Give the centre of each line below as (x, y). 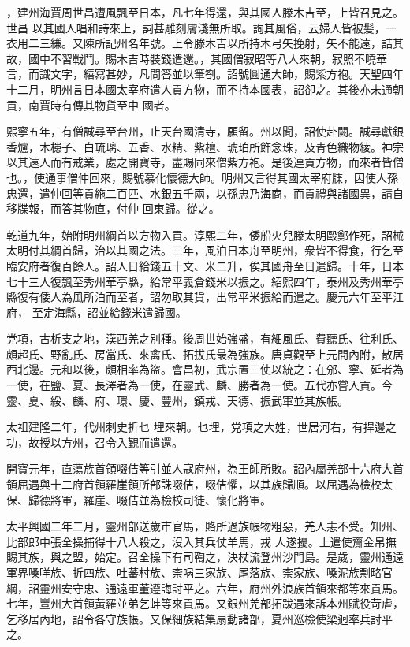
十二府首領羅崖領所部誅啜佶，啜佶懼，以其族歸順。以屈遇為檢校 (216, 484)
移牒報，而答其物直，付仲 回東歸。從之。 (113, 208)
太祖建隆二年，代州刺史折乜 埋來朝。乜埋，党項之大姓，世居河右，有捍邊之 (201, 427)
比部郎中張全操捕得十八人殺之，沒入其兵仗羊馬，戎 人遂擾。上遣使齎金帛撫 (201, 541)
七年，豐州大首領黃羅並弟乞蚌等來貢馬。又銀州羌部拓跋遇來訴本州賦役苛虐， (205, 603)
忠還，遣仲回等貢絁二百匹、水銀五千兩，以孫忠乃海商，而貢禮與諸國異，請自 (205, 193)
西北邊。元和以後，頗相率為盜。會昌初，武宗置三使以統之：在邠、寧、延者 (199, 369)
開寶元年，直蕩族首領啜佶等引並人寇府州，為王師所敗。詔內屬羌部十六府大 (199, 469)
